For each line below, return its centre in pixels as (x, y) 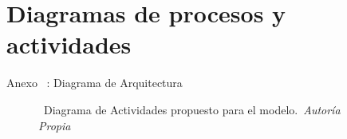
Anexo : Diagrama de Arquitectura (95, 83)
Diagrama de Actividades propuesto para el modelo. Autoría (192, 109)
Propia (55, 125)
